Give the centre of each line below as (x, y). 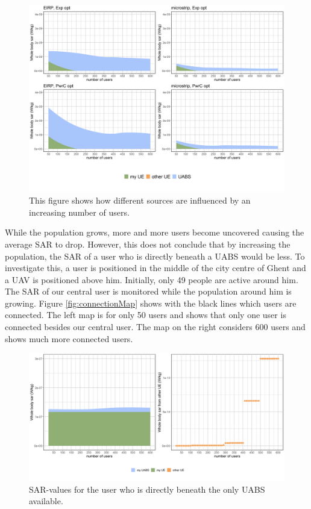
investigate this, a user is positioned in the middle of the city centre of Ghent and (155, 268)
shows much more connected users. (69, 338)
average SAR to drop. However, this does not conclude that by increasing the (148, 244)
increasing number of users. (79, 212)
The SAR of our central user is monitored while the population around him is (148, 291)
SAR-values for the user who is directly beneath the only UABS (147, 489)
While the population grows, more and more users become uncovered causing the (155, 232)
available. (46, 501)
